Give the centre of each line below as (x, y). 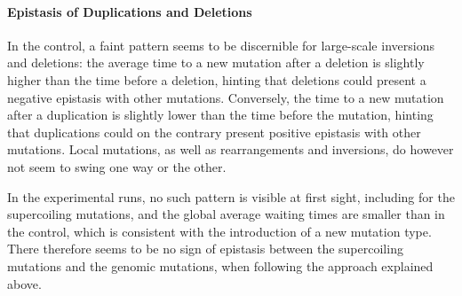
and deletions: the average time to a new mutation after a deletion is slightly (216, 62)
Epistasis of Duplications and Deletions (130, 11)
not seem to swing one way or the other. (117, 166)
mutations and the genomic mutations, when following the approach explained (220, 265)
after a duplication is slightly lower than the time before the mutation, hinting (220, 115)
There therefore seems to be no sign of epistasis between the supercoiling (205, 249)
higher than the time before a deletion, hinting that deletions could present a (217, 79)
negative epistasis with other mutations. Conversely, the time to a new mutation (226, 97)
